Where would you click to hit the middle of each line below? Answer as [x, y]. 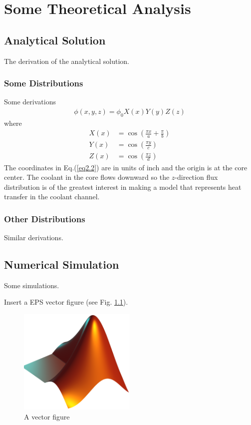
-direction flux [196, 177]
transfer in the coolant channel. [52, 197]
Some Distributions [44, 83]
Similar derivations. [34, 237]
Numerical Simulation [62, 264]
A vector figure [47, 417]
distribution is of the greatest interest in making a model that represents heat [123, 187]
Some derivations [30, 102]
